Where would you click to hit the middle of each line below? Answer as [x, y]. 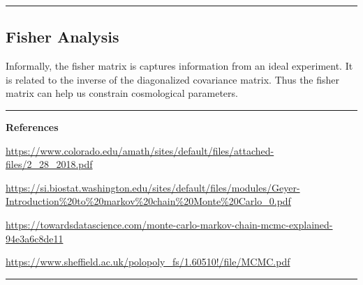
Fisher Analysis [62, 37]
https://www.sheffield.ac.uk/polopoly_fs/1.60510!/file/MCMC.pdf [148, 262]
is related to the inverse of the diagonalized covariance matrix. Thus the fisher [173, 79]
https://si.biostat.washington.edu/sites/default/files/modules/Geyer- [153, 187]
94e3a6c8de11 [35, 238]
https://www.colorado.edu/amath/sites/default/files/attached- [140, 150]
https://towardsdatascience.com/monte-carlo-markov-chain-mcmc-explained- [169, 224]
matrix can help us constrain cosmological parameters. [122, 93]
